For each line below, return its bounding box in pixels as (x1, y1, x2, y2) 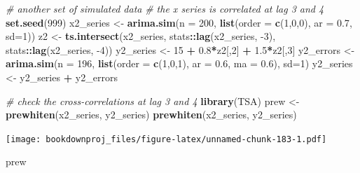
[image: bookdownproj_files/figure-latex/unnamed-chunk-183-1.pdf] (6, 134, 327, 144)
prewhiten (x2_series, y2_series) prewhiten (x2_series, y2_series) (6, 107, 297, 122)
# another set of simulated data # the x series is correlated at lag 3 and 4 (6, 1, 324, 15)
